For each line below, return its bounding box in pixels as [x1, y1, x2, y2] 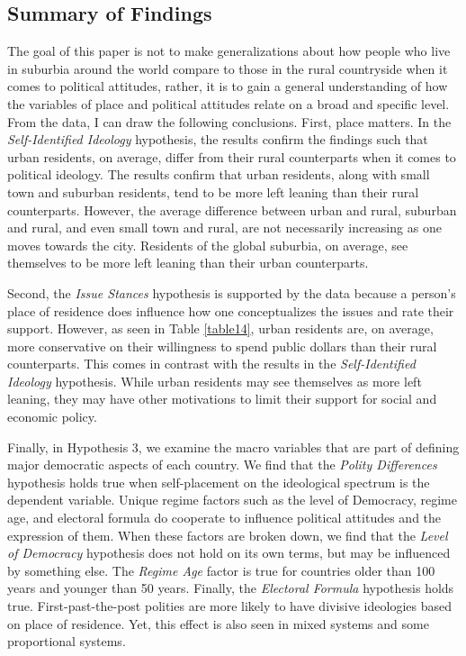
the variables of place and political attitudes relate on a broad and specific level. [7, 94, 450, 113]
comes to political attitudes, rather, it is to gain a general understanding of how [7, 77, 448, 96]
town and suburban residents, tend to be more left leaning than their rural [7, 182, 419, 201]
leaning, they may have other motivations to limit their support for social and [7, 389, 437, 408]
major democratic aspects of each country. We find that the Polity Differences [7, 455, 437, 474]
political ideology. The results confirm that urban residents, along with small [7, 165, 430, 184]
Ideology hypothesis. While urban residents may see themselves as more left [7, 371, 422, 390]
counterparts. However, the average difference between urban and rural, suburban [7, 200, 457, 219]
